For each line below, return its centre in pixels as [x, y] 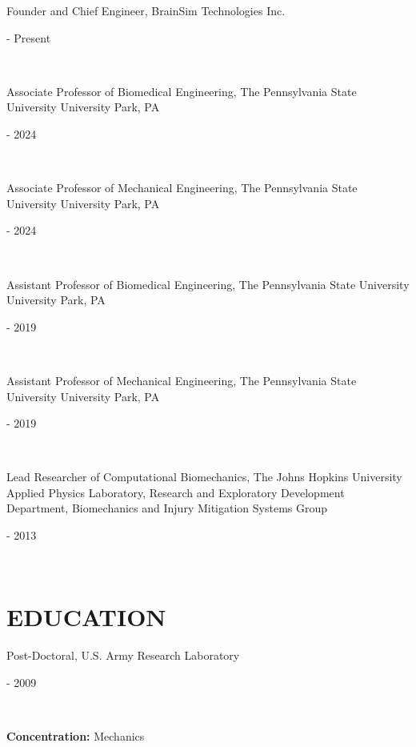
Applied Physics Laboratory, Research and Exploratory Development [176, 492]
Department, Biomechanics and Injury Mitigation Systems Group [167, 508]
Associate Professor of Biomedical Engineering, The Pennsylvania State [182, 91]
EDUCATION [86, 617]
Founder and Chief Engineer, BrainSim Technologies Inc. [146, 10]
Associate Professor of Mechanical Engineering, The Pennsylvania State [182, 188]
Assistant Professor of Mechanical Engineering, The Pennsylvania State [182, 380]
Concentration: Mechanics [76, 736]
